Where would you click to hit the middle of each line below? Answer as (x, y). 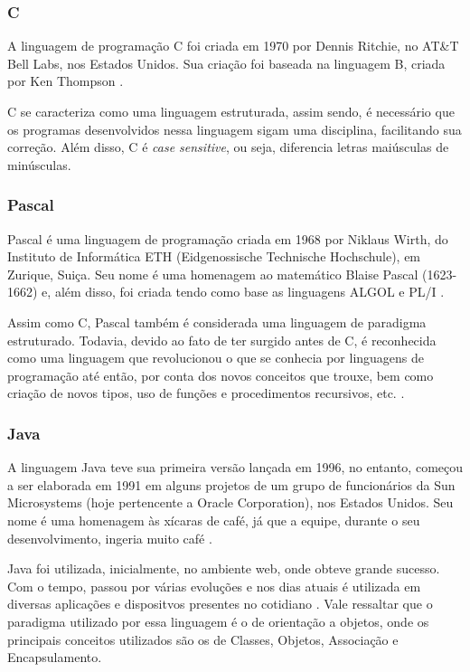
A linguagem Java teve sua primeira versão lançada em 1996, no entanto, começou (235, 467)
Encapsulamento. (55, 657)
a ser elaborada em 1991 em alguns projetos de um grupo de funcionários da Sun (231, 484)
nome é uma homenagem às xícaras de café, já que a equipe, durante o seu (214, 520)
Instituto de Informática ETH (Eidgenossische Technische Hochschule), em (214, 256)
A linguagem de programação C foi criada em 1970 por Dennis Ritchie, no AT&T (233, 46)
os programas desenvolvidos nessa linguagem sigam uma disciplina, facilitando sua (235, 129)
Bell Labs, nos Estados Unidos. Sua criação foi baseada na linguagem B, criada (226, 63)
